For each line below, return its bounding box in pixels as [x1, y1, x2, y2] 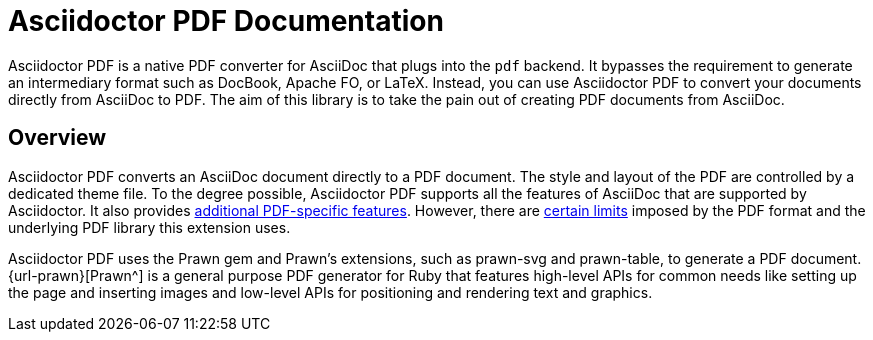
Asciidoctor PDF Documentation [8, 4, 444, 38]
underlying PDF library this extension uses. [8, 218, 291, 236]
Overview [8, 125, 107, 151]
